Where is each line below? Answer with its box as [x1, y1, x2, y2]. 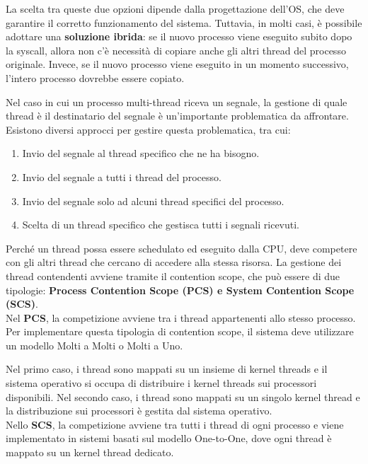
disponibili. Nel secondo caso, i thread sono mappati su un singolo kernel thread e [6, 389, 360, 404]
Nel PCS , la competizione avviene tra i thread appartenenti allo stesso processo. [6, 310, 356, 325]
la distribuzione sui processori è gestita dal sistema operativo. [6, 403, 272, 418]
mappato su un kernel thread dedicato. [6, 445, 174, 460]
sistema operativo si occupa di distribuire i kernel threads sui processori [6, 376, 317, 390]
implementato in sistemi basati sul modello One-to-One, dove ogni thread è [6, 431, 332, 446]
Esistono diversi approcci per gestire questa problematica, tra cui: [6, 122, 291, 137]
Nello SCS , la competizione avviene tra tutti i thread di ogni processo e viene [6, 417, 344, 431]
